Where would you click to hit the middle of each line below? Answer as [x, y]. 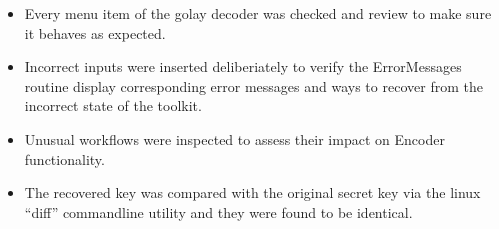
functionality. [64, 158]
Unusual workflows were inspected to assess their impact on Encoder [234, 138]
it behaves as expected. [95, 32]
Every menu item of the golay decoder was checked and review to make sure [258, 13]
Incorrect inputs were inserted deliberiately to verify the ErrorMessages [243, 66]
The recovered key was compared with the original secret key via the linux [252, 192]
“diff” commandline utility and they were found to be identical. [218, 211]
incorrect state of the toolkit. [113, 105]
